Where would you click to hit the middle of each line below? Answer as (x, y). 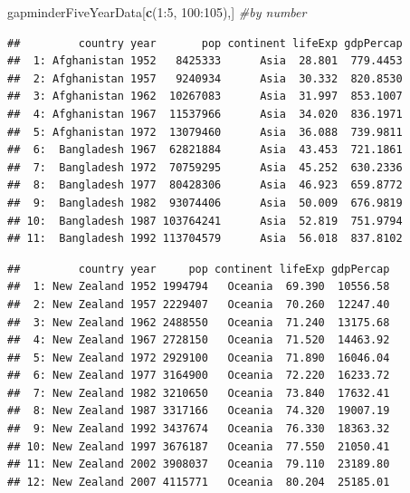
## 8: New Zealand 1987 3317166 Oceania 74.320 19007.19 (199, 411)
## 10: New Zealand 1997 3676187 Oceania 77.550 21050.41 (199, 446)
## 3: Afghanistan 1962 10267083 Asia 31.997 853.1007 (205, 97)
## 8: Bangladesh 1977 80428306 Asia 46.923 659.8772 (205, 185)
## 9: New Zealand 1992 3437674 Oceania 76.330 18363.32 (199, 429)
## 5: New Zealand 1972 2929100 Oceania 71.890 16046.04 (199, 358)
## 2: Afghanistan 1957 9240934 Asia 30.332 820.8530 (205, 78)
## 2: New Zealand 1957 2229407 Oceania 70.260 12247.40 (199, 304)
